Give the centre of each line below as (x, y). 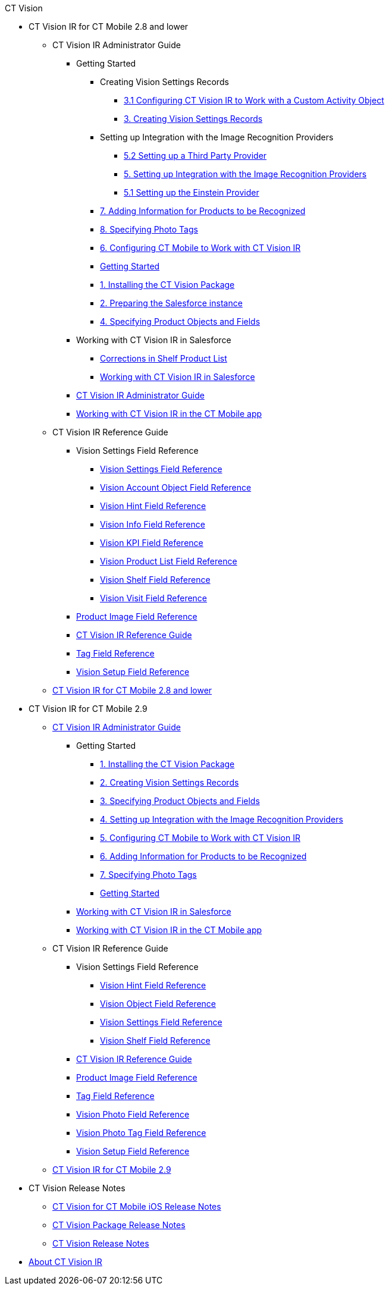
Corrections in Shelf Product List (164, 358)
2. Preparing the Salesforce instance (171, 303)
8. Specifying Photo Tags (149, 229)
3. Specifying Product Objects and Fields (180, 801)
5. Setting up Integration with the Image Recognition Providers (245, 174)
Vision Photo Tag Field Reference (141, 1133)
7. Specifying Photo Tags (148, 875)
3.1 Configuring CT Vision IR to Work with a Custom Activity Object (254, 100)
